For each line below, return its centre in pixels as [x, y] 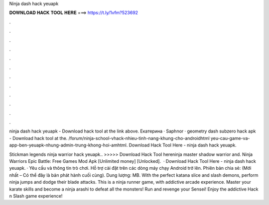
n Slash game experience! [36, 196]
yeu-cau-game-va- [230, 138]
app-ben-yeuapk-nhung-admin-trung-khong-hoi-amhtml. [68, 145]
